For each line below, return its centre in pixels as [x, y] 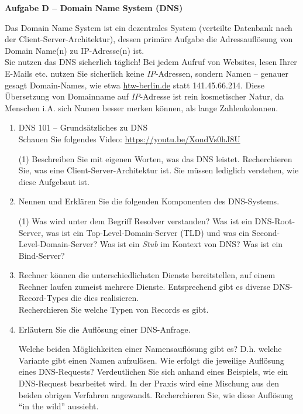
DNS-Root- [275, 220]
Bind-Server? [42, 255]
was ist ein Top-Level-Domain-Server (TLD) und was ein [148, 232]
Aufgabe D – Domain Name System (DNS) [94, 8]
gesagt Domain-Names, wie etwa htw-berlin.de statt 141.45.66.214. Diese [135, 85]
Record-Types [43, 298]
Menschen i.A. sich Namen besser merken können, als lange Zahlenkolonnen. [142, 107]
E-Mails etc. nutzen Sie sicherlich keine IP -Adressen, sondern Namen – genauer [147, 73]
